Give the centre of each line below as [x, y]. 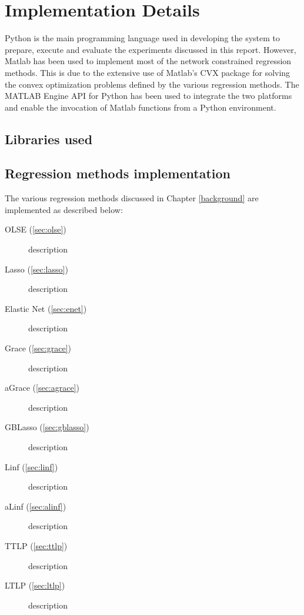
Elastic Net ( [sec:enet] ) [46, 308]
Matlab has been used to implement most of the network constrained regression [148, 61]
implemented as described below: [64, 209]
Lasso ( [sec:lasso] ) [36, 269]
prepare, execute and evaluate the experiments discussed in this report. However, [151, 49]
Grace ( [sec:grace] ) [38, 348]
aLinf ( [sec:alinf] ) [36, 506]
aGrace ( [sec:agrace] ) [42, 388]
